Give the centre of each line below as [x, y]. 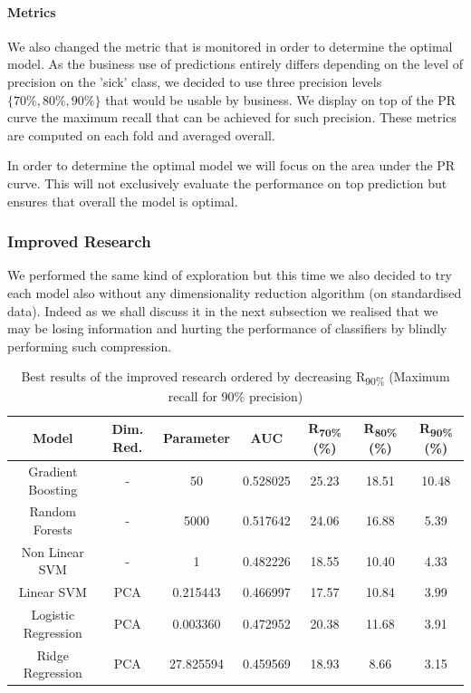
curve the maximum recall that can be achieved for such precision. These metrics [232, 117]
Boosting [53, 489]
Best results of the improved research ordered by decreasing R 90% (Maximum [235, 378]
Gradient [53, 472]
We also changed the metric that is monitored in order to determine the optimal [230, 46]
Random [53, 511]
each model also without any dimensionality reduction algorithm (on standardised [235, 292]
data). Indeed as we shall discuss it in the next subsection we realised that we [223, 310]
